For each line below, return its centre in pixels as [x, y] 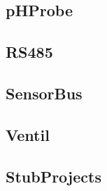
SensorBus [44, 93]
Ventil [28, 134]
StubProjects [53, 176]
